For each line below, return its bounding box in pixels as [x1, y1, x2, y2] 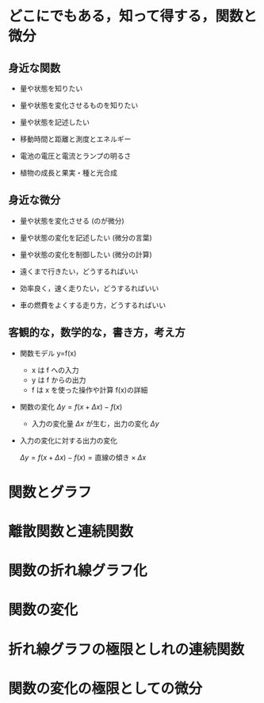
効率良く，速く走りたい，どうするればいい [19, 283, 159, 293]
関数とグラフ [8, 483, 93, 501]
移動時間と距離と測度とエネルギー [19, 134, 132, 144]
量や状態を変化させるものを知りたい [19, 101, 139, 109]
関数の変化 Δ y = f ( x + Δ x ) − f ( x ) [19, 401, 123, 411]
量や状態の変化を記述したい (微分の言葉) [19, 232, 152, 242]
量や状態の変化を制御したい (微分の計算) [19, 249, 152, 259]
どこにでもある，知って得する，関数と [8, 7, 258, 25]
